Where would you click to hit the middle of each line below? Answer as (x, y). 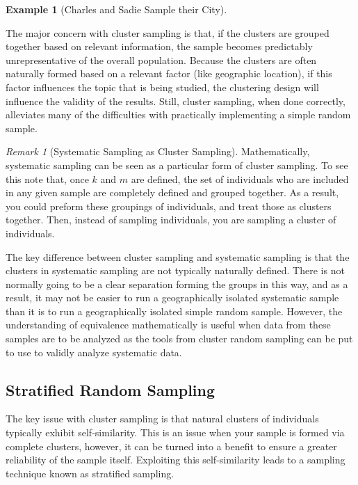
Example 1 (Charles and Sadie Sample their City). (116, 9)
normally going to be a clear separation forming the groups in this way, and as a (177, 284)
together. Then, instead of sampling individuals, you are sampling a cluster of (171, 220)
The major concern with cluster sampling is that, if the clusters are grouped (168, 32)
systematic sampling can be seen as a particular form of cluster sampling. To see (177, 165)
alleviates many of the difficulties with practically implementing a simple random (178, 114)
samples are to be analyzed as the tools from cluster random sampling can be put (179, 339)
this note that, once (47, 178)
